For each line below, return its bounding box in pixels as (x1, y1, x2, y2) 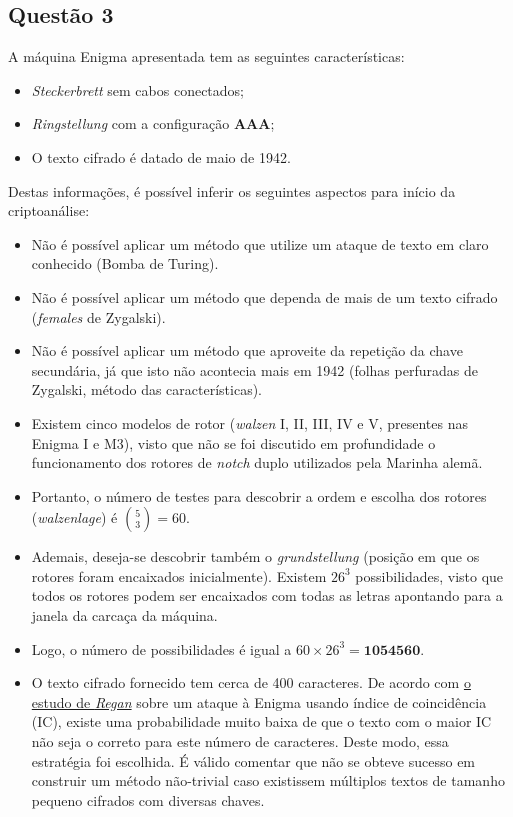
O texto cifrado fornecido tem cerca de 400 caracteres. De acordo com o (31, 672, 471, 693)
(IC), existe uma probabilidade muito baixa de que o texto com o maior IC (31, 711, 492, 732)
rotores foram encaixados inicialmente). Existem (31, 565, 327, 586)
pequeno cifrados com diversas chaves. (31, 789, 265, 810)
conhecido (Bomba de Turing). (31, 253, 219, 274)
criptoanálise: (8, 200, 90, 221)
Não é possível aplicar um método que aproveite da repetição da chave (31, 340, 463, 361)
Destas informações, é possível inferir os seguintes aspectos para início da (8, 180, 456, 201)
